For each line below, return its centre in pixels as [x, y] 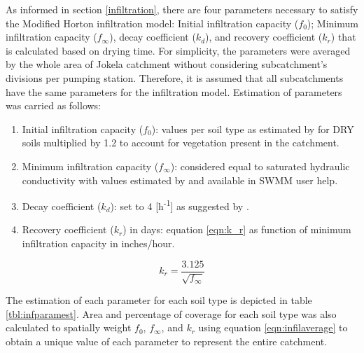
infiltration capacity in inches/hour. [98, 243]
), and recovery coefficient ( [264, 37]
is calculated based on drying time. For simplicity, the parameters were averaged [178, 50]
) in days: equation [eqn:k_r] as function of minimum [237, 229]
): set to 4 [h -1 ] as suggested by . [180, 205]
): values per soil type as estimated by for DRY [253, 129]
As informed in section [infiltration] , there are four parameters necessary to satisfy [182, 9]
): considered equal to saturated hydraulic [260, 166]
